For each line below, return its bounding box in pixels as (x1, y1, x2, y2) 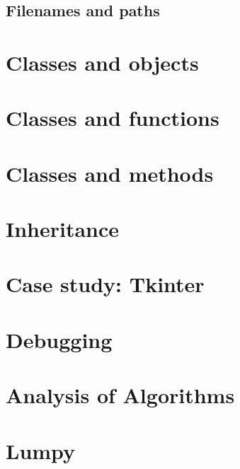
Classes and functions (6, 103, 219, 132)
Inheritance (6, 214, 120, 243)
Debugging (6, 325, 113, 354)
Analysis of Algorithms (6, 381, 235, 410)
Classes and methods (6, 158, 214, 187)
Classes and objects (6, 47, 199, 76)
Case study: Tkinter (6, 270, 205, 299)
